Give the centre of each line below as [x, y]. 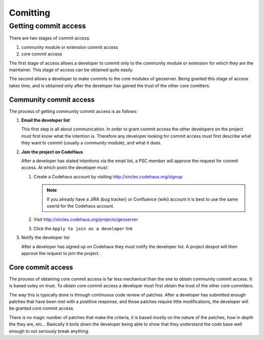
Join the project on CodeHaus [52, 152]
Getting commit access [47, 26]
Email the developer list [46, 120]
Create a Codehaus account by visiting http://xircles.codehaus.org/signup [108, 176]
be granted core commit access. [42, 308]
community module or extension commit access [70, 47]
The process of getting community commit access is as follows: [73, 111]
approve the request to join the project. [61, 253]
